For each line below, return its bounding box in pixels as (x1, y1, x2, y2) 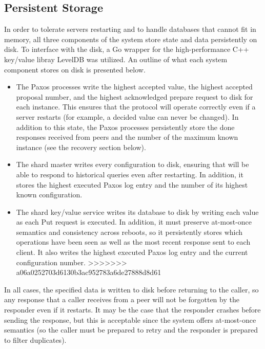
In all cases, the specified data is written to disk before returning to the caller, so (4, 284, 259, 295)
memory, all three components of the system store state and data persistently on (4, 33, 257, 44)
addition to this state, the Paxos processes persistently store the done (16, 121, 235, 132)
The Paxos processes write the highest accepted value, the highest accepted (16, 81, 253, 92)
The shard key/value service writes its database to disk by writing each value (16, 206, 259, 217)
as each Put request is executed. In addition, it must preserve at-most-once (16, 216, 252, 227)
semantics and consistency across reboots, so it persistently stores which (16, 226, 243, 237)
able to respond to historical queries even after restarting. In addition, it (16, 169, 243, 179)
